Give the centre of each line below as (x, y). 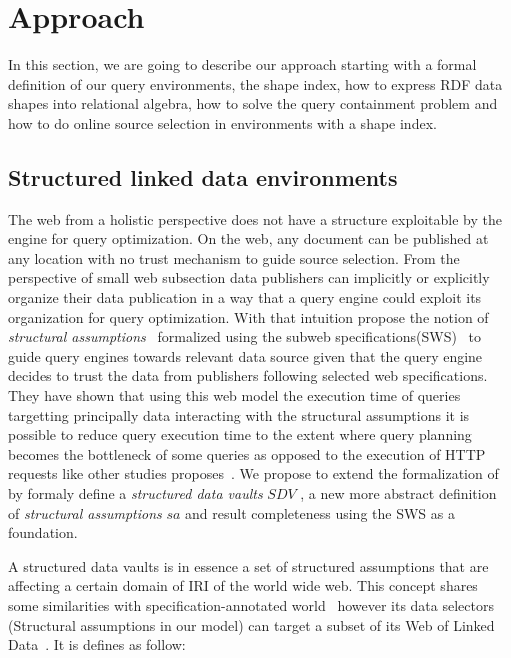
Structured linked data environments (203, 176)
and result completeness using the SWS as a (320, 512)
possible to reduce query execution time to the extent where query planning (240, 434)
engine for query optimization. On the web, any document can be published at (248, 238)
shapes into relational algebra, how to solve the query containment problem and (253, 103)
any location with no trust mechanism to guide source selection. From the (234, 257)
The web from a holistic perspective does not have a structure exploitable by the (255, 218)
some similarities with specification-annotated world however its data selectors (251, 604)
